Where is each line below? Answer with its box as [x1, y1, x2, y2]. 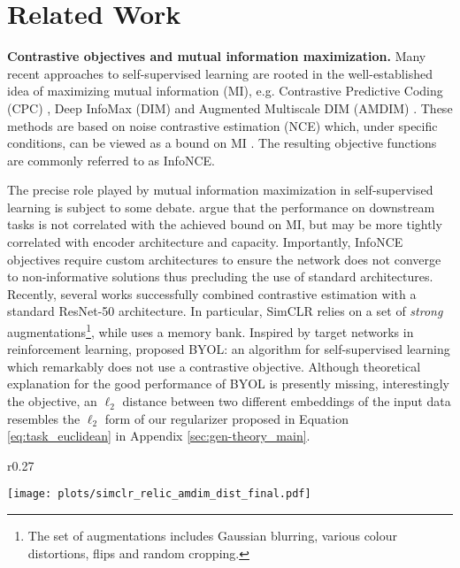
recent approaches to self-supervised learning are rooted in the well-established [7, 64, 433, 82]
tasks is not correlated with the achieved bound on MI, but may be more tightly [7, 215, 442, 234]
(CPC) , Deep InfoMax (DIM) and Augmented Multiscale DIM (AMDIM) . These [7, 98, 453, 117]
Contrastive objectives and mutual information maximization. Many [7, 47, 426, 65]
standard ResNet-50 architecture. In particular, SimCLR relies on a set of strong [7, 302, 443, 320]
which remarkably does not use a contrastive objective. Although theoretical [7, 357, 421, 375]
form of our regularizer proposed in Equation [104, 409, 349, 427]
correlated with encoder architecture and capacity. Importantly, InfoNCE [7, 233, 403, 251]
